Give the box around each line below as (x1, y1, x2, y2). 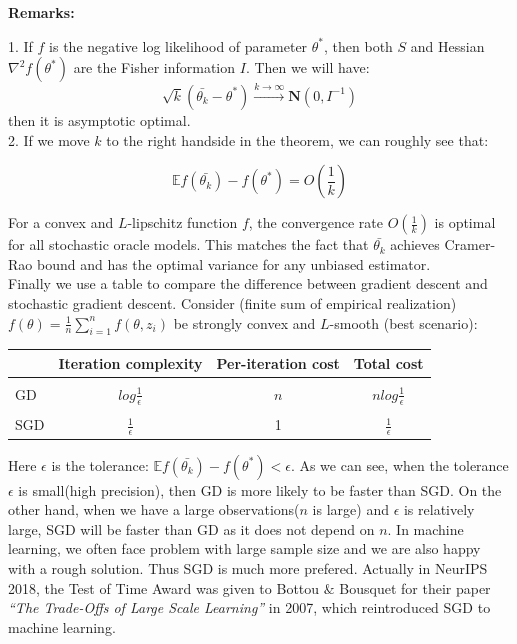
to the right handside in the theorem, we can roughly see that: (106, 129, 489, 150)
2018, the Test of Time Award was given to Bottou (8, 577, 320, 598)
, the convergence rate (248, 212, 383, 233)
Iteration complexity (58, 352, 203, 373)
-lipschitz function (127, 212, 238, 233)
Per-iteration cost (216, 352, 340, 373)
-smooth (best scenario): (329, 312, 478, 333)
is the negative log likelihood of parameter (49, 35, 308, 56)
